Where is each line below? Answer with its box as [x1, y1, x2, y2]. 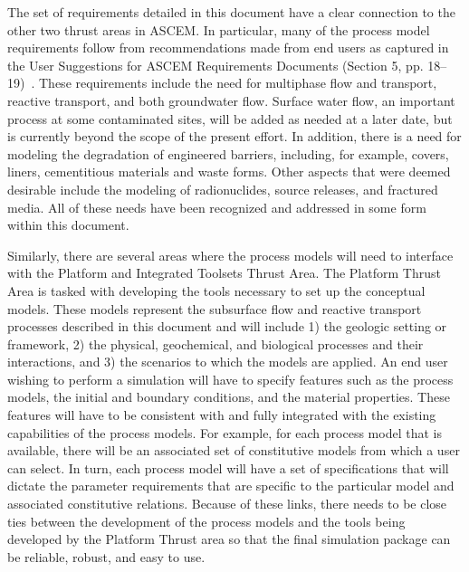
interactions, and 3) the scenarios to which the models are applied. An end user [7, 352, 448, 371]
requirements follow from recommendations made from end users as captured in [7, 38, 449, 57]
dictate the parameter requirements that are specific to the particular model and [7, 476, 455, 495]
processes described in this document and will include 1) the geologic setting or [7, 317, 447, 336]
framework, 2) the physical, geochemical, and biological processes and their [7, 334, 424, 353]
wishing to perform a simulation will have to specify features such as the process [7, 369, 454, 388]
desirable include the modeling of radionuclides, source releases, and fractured [7, 179, 438, 198]
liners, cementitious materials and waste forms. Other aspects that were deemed [7, 162, 451, 181]
